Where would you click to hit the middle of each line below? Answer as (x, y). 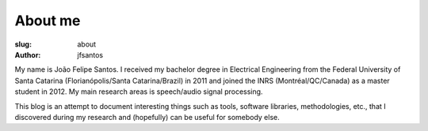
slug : (23, 44)
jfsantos (90, 54)
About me (48, 21)
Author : (28, 54)
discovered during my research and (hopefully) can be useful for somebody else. (147, 117)
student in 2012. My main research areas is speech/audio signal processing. (139, 92)
